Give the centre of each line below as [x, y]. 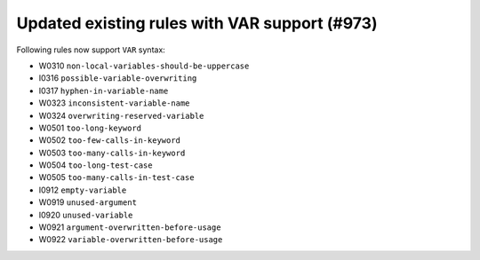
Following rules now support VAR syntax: [91, 50]
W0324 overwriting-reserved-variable [121, 115]
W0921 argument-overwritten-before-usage [130, 227]
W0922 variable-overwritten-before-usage [131, 240]
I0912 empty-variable [83, 190]
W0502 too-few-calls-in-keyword [110, 140]
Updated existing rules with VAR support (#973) [197, 23]
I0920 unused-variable [86, 215]
